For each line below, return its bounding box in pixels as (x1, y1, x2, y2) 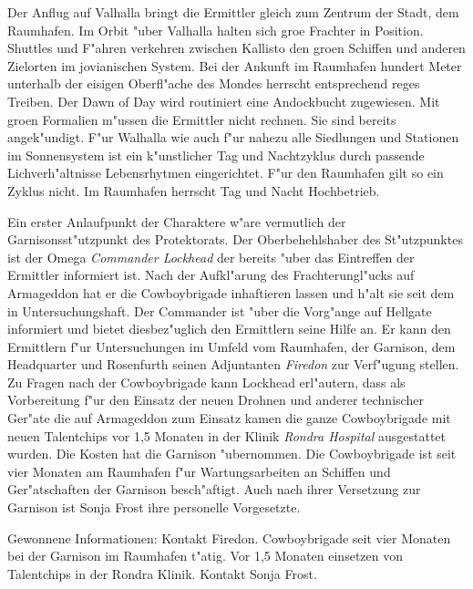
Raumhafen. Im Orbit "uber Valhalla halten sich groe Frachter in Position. (7, 20, 424, 39)
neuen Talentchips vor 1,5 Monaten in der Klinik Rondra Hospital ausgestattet (7, 426, 446, 445)
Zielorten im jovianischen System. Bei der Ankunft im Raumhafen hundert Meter (7, 56, 462, 75)
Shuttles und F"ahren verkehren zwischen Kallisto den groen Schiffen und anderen (7, 38, 466, 57)
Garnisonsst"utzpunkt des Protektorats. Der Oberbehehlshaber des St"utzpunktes (7, 230, 463, 249)
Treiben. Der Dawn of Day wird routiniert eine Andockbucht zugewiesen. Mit (7, 91, 440, 110)
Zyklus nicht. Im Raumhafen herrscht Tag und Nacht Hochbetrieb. (7, 181, 380, 200)
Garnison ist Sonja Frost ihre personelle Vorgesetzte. (7, 498, 301, 517)
